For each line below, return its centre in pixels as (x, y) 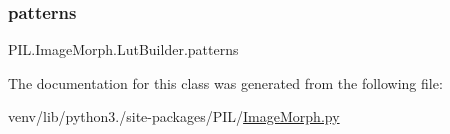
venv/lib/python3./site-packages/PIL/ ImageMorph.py (174, 116)
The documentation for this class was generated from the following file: (225, 82)
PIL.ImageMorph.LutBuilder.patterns (123, 49)
